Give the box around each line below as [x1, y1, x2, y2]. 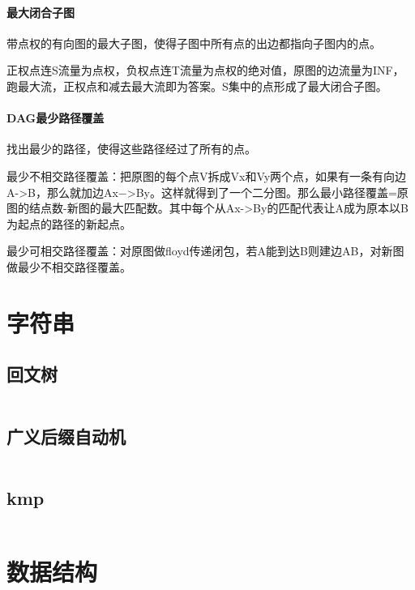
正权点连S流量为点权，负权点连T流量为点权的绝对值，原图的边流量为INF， [6, 62, 404, 79]
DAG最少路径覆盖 [6, 109, 105, 126]
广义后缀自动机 [6, 423, 126, 448]
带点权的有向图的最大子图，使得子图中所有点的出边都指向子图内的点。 [6, 34, 381, 51]
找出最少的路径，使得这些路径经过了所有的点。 [6, 140, 256, 157]
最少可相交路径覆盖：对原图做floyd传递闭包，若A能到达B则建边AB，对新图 [6, 242, 404, 259]
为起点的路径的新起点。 [6, 215, 131, 232]
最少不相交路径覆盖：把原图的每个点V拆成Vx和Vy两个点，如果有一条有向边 [6, 167, 407, 184]
